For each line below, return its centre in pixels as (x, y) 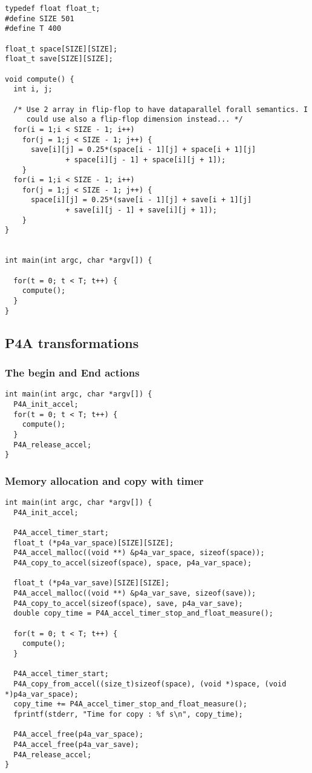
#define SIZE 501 (40, 18)
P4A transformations (72, 342)
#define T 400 (33, 29)
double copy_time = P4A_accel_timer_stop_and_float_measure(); (143, 613)
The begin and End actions (72, 373)
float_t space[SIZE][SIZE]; (61, 49)
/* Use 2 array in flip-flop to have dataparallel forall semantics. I (161, 109)
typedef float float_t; (53, 8)
